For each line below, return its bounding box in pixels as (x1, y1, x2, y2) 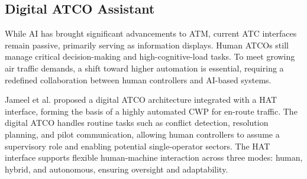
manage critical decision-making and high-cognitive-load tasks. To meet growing (5, 50, 295, 63)
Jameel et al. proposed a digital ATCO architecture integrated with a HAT (5, 93, 277, 106)
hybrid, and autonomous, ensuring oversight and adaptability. (5, 162, 228, 175)
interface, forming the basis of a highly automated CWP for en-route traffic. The (5, 105, 298, 117)
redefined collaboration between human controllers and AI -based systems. (5, 73, 272, 86)
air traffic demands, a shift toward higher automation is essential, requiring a (5, 61, 284, 74)
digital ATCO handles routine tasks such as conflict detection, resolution (5, 116, 269, 129)
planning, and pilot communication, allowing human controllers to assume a (5, 128, 280, 140)
